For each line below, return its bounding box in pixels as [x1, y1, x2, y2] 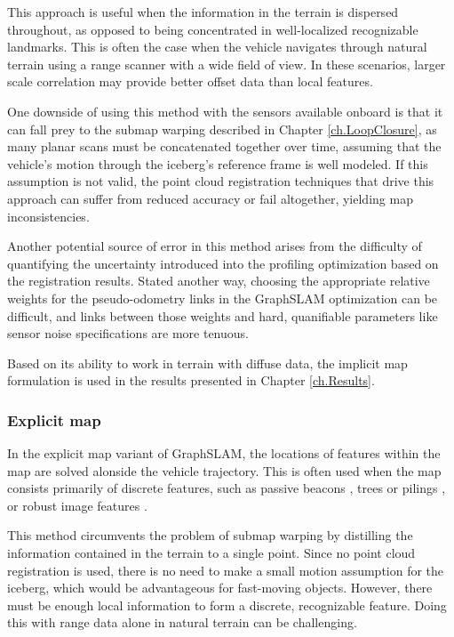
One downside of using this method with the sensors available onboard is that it [7, 101, 443, 120]
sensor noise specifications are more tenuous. [7, 324, 249, 343]
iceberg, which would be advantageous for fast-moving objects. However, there [7, 578, 433, 597]
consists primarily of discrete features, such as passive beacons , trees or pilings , [7, 479, 446, 497]
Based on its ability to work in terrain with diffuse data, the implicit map [7, 353, 408, 372]
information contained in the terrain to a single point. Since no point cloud [7, 544, 416, 562]
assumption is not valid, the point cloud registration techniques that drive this [7, 172, 434, 190]
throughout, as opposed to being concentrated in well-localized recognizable [7, 20, 418, 38]
